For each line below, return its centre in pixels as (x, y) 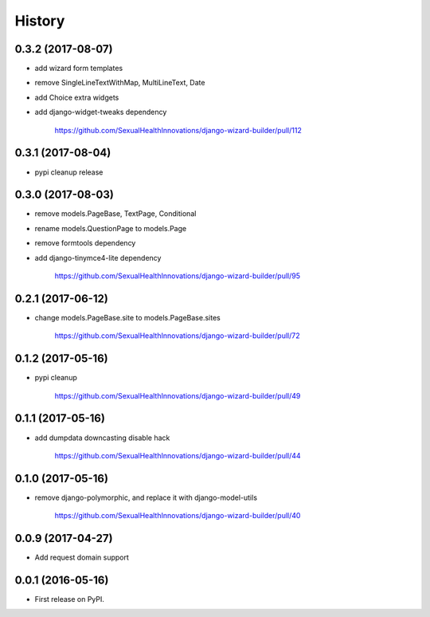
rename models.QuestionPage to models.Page (111, 228)
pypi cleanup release (69, 172)
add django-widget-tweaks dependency (101, 112)
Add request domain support (82, 557)
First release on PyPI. (70, 599)
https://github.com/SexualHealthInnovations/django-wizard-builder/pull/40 (178, 516)
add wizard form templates (79, 69)
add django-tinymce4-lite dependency (98, 257)
